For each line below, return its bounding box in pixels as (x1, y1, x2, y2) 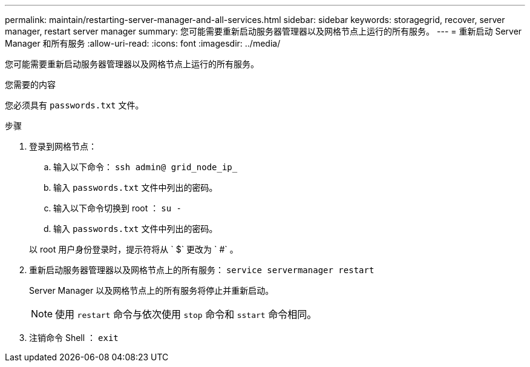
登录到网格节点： (29, 141, 97, 151)
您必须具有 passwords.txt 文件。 (5, 100, 144, 110)
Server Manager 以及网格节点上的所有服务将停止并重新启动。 (29, 285, 274, 296)
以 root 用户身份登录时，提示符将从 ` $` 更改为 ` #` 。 (29, 244, 238, 254)
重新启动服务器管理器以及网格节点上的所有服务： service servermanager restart (29, 265, 375, 275)
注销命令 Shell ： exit (29, 332, 119, 343)
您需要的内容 (5, 79, 56, 90)
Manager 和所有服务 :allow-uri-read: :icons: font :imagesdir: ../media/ (5, 38, 281, 48)
